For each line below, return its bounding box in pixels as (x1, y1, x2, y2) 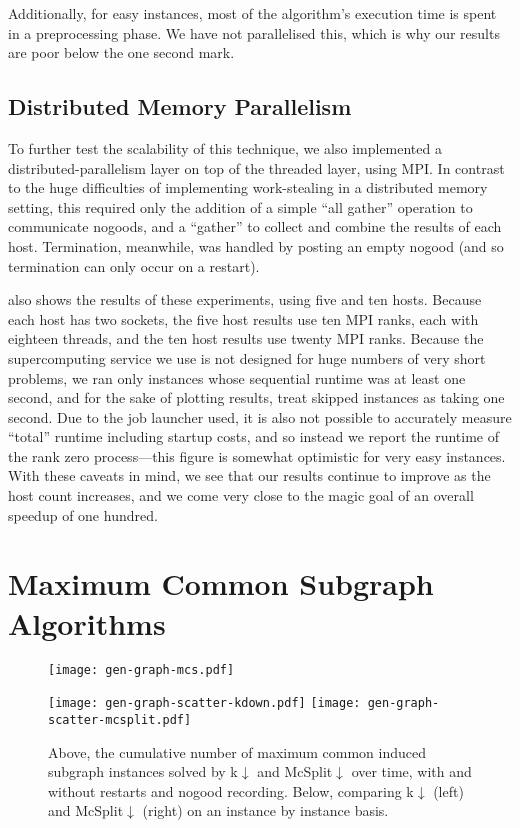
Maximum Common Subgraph (8, 563, 434, 604)
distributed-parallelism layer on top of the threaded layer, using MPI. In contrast (8, 157, 505, 178)
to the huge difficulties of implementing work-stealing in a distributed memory (8, 177, 488, 198)
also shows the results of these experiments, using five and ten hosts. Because (8, 289, 482, 310)
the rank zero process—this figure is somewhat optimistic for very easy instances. (8, 445, 506, 466)
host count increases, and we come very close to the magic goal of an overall (8, 485, 474, 506)
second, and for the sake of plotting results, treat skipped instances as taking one (8, 387, 505, 408)
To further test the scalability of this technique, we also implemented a (8, 137, 442, 158)
